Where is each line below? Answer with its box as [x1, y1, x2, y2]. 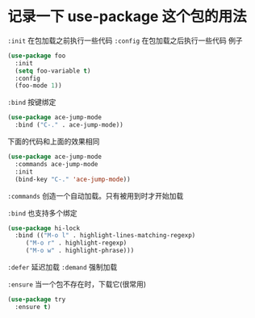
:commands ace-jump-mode [15, 160, 98, 168]
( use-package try [7, 295, 66, 303]
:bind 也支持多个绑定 [7, 207, 77, 218]
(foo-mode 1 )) [15, 82, 62, 90]
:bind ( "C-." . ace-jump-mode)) [15, 121, 124, 129]
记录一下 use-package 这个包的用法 [7, 7, 247, 26]
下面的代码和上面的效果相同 [7, 136, 100, 146]
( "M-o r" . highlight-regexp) [25, 239, 127, 247]
